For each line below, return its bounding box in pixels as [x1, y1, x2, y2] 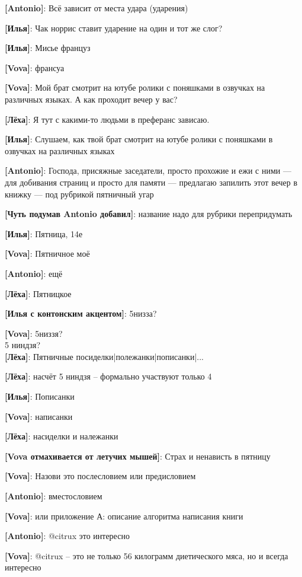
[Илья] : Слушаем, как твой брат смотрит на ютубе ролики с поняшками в [5, 133, 273, 145]
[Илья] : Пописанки [5, 390, 75, 403]
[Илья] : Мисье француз [5, 42, 91, 54]
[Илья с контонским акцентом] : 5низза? [5, 307, 157, 320]
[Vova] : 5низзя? [5, 327, 63, 339]
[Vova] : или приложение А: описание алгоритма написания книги [5, 509, 243, 522]
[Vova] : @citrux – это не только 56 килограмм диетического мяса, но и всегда [5, 549, 288, 562]
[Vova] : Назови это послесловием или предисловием [5, 470, 196, 482]
